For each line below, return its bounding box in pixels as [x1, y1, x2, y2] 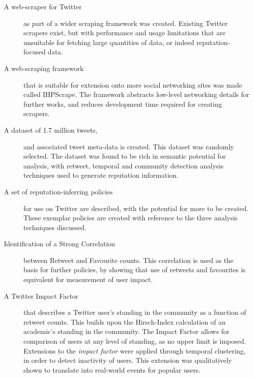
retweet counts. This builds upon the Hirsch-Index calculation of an [23, 316, 226, 327]
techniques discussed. [23, 222, 86, 232]
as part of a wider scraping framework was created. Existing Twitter [23, 18, 228, 28]
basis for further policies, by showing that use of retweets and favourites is [23, 264, 246, 275]
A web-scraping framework [4, 63, 84, 73]
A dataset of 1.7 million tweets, [4, 124, 98, 135]
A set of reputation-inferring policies [4, 186, 113, 196]
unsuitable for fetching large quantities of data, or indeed [23, 37, 194, 47]
